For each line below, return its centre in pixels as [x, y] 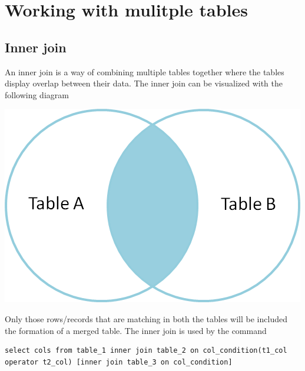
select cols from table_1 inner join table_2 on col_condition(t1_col [146, 351]
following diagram [37, 94]
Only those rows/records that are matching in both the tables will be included [146, 318]
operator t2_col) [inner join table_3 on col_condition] [119, 362]
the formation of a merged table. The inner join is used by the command [136, 330]
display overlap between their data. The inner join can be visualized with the [144, 83]
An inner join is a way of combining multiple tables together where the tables [145, 71]
